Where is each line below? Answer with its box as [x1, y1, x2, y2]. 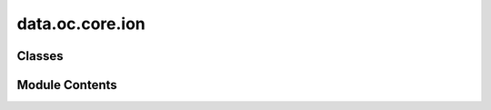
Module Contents [16, 77, 117, 93]
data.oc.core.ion [16, 14, 145, 34]
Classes [16, 48, 64, 64]
